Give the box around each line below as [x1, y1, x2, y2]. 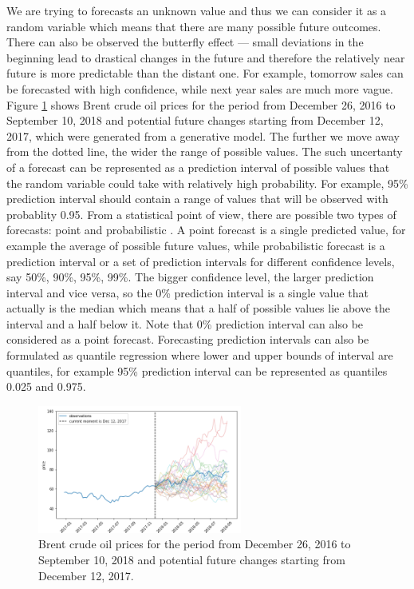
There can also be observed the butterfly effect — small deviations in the [6, 34, 364, 50]
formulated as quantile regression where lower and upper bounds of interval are [6, 347, 393, 364]
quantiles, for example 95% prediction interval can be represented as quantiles [6, 362, 388, 379]
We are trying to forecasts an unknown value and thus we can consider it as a [6, 2, 387, 18]
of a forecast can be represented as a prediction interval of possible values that [6, 158, 390, 175]
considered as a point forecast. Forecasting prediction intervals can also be [6, 331, 369, 348]
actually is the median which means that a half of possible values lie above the [6, 300, 391, 316]
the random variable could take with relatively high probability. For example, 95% [6, 174, 408, 191]
